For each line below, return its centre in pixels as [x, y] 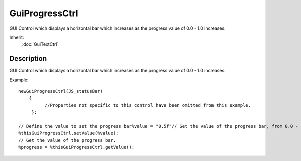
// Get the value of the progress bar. [67, 140]
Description [28, 58]
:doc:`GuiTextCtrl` [40, 44]
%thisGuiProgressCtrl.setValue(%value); [68, 133]
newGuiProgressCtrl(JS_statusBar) [60, 91]
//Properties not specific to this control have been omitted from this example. [147, 105]
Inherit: [17, 37]
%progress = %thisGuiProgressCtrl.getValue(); [77, 147]
